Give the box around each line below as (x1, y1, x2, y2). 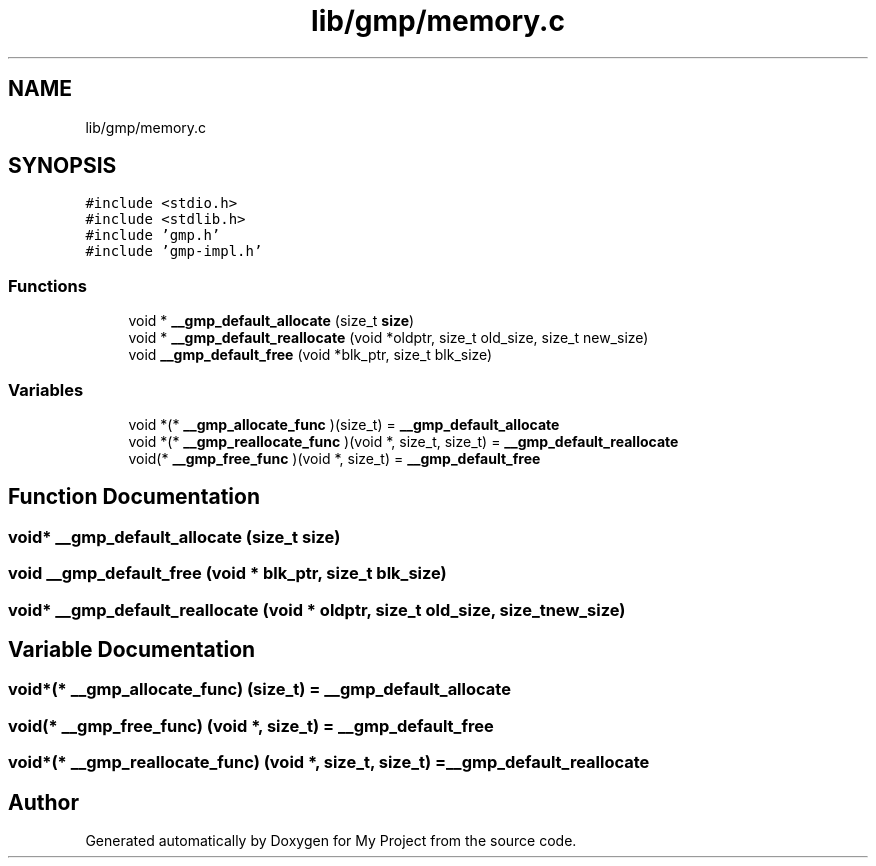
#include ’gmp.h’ (85, 227, 221, 244)
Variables (8, 379, 84, 400)
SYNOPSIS (8, 153, 117, 179)
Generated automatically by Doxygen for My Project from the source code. (85, 831, 577, 849)
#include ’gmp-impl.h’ (85, 243, 263, 260)
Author (8, 789, 79, 815)
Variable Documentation (8, 636, 256, 662)
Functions (8, 275, 87, 296)
